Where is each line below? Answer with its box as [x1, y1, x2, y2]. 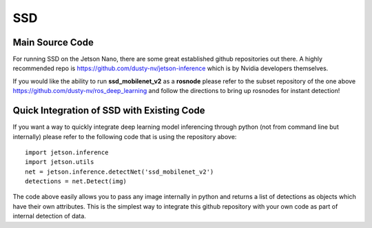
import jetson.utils [25, 158, 94, 166]
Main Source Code [12, 37, 94, 48]
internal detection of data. [12, 212, 86, 220]
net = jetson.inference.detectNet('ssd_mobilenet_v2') [25, 167, 214, 176]
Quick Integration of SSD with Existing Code [12, 105, 206, 116]
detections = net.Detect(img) [25, 178, 127, 185]
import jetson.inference [25, 148, 109, 156]
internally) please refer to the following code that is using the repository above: [12, 132, 237, 141]
